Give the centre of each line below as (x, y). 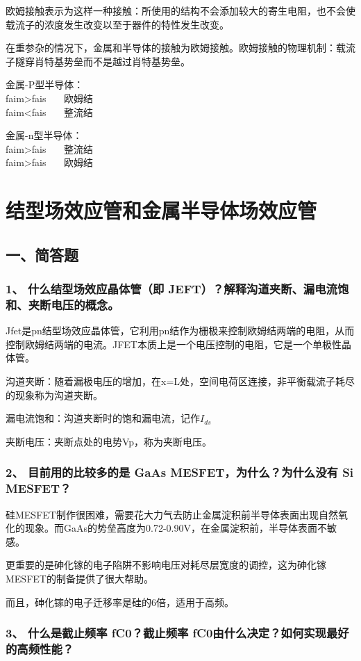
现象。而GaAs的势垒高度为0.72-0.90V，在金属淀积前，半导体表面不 (176, 528)
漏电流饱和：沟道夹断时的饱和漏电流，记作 (103, 418)
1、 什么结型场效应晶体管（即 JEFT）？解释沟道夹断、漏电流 (171, 289)
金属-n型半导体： (44, 135)
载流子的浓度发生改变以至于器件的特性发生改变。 (117, 24)
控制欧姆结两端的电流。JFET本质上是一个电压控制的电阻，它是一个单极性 (174, 344)
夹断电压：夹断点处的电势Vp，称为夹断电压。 (109, 441)
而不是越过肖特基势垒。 (136, 61)
